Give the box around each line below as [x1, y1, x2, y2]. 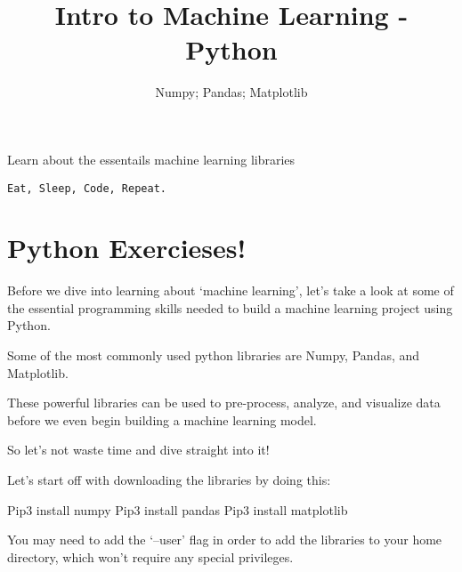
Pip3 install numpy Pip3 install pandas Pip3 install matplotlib [7, 500, 348, 519]
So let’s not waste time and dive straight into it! [7, 440, 270, 459]
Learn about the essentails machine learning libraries [7, 149, 296, 168]
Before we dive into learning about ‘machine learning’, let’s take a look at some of [7, 281, 454, 300]
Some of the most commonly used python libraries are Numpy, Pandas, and [7, 346, 420, 365]
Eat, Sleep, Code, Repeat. [7, 181, 166, 195]
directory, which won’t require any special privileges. [7, 547, 294, 566]
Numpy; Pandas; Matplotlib [155, 83, 308, 101]
